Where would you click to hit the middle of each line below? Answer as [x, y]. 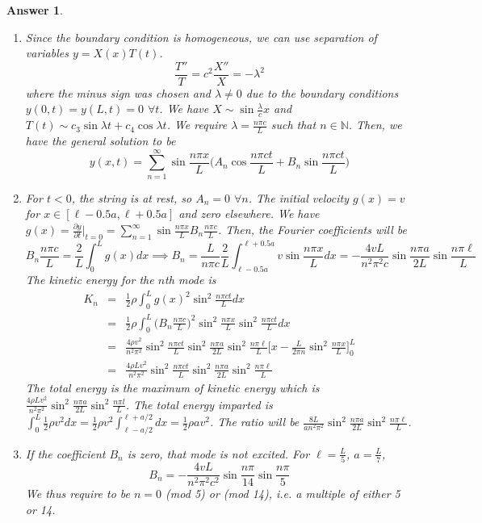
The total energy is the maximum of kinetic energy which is [172, 388]
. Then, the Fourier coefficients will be [312, 229]
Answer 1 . [35, 10]
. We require [197, 125]
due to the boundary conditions [322, 92]
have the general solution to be [101, 141]
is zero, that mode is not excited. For [218, 453]
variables [47, 53]
